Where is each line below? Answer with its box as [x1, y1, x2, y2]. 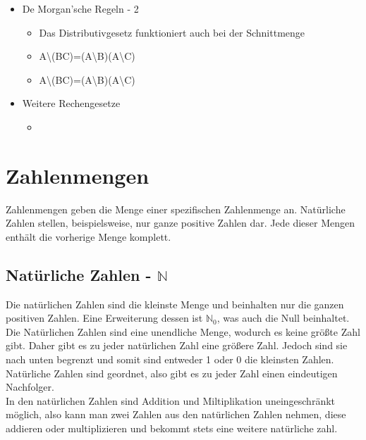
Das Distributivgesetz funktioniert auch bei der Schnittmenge [39, 25, 305, 39]
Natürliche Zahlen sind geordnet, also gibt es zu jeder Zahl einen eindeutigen [6, 365, 338, 380]
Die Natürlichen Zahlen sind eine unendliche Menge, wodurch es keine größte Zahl [6, 324, 360, 339]
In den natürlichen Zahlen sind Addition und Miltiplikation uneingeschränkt [6, 393, 336, 408]
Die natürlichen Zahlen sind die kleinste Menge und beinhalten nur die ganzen [6, 296, 344, 311]
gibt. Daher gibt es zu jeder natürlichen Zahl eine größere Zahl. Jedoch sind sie [6, 338, 348, 353]
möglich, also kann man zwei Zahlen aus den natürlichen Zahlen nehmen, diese [6, 407, 346, 422]
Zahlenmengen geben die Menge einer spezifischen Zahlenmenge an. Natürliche [6, 201, 346, 216]
